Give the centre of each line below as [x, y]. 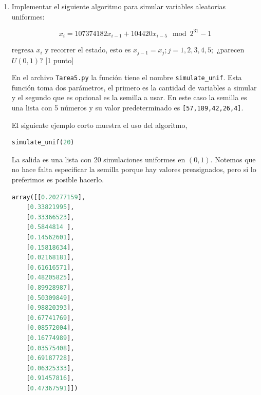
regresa [23, 50]
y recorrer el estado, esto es [88, 50]
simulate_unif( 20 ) [43, 143]
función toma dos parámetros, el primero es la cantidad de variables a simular [134, 87]
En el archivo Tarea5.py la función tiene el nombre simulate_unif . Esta [127, 77]
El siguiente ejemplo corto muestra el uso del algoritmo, [99, 125]
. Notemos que [233, 159]
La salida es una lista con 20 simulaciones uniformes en [98, 159]
